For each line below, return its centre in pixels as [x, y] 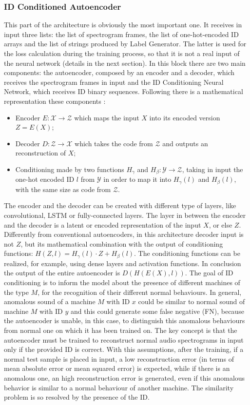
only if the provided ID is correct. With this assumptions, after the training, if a [124, 349]
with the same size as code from [63, 189]
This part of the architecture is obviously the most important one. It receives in [123, 25]
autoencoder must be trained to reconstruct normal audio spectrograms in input [124, 339]
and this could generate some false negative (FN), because [157, 311]
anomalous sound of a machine [50, 301]
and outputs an [185, 143]
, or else [221, 224]
